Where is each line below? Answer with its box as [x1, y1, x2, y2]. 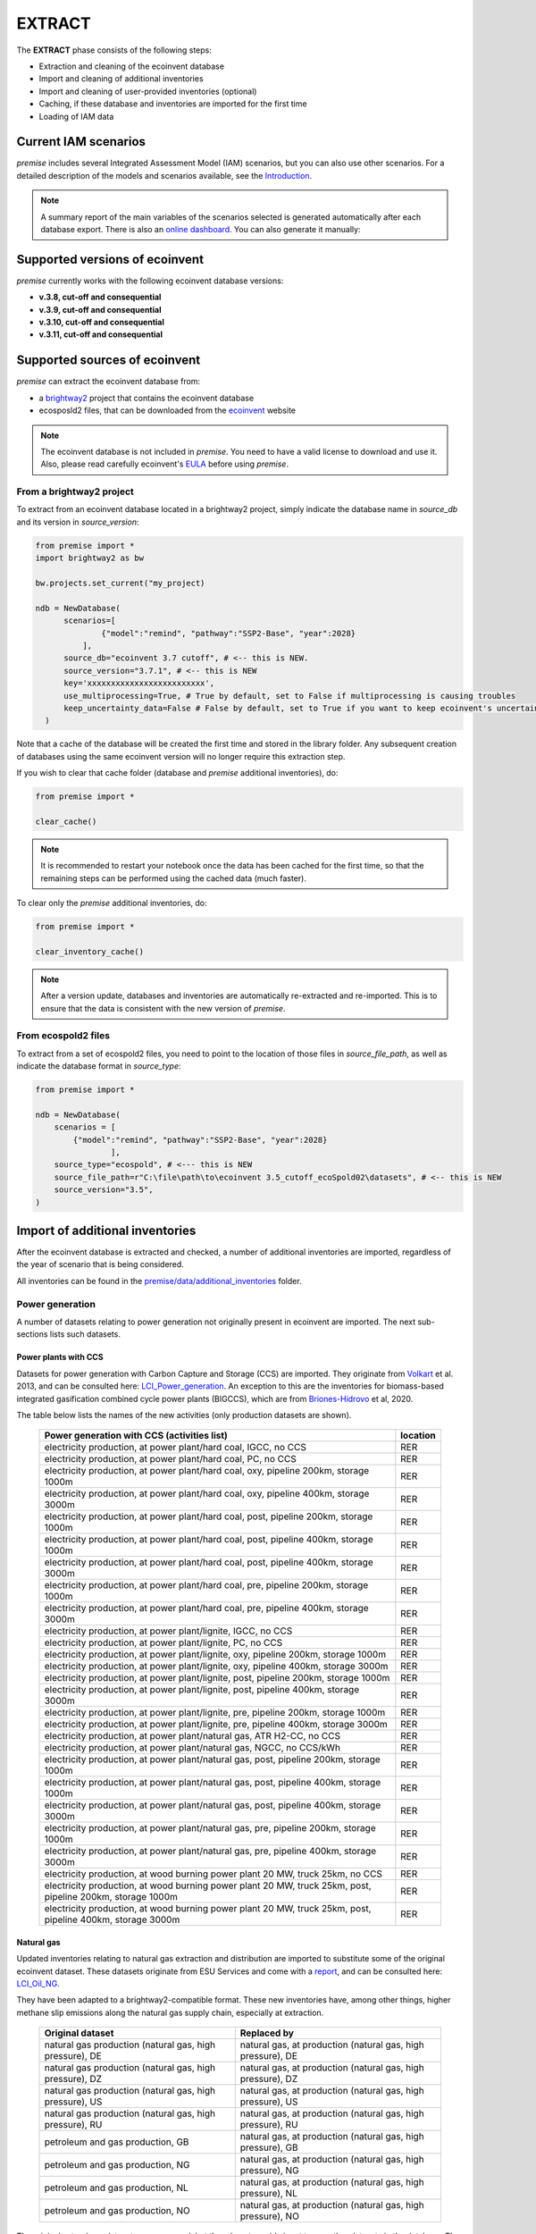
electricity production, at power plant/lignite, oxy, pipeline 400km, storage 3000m [44, 1660, 389, 1673]
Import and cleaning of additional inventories [38, 73, 205, 84]
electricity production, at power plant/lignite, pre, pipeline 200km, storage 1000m [44, 1707, 386, 1719]
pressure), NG [239, 2164, 299, 2177]
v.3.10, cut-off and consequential [38, 317, 164, 328]
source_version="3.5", [54, 1185, 154, 1195]
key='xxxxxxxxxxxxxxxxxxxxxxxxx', [63, 678, 214, 688]
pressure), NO [239, 2210, 299, 2222]
